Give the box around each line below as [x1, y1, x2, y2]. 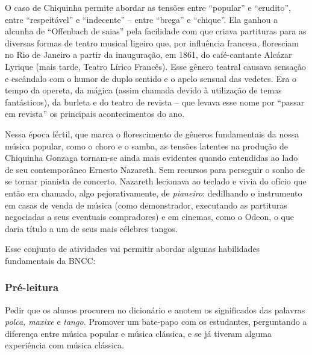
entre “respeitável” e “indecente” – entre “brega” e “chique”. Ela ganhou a [5, 13, 278, 25]
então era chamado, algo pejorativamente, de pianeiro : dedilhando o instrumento [5, 186, 302, 199]
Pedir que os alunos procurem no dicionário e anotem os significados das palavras [5, 303, 305, 316]
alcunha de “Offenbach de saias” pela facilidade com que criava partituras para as [5, 25, 307, 37]
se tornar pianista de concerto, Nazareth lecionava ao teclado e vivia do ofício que [5, 175, 307, 187]
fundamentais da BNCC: [5, 254, 96, 266]
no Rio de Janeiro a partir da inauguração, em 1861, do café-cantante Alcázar [5, 48, 292, 61]
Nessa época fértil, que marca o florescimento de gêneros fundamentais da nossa [5, 127, 299, 140]
